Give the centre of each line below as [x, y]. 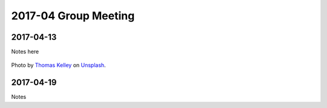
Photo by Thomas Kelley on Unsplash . [58, 65]
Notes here [25, 52]
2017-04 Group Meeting [73, 16]
